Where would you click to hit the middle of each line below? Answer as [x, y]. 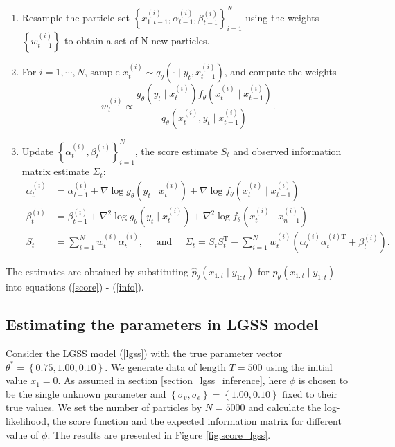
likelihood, [28, 420]
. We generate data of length [166, 366]
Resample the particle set [76, 17]
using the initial [299, 366]
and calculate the [285, 407]
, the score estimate [176, 150]
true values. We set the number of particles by [104, 407]
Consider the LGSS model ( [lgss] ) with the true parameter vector [144, 353]
